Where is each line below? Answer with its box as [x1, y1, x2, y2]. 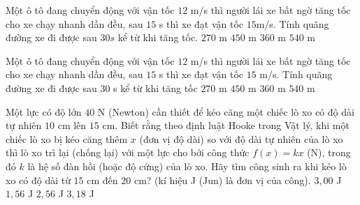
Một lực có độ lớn [6, 104, 82, 119]
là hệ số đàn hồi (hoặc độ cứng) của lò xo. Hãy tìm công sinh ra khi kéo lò [27, 158, 347, 173]
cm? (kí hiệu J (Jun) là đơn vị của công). [134, 172, 311, 187]
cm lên [57, 118, 87, 132]
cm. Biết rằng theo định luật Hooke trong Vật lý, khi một [102, 118, 350, 132]
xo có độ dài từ [6, 172, 71, 187]
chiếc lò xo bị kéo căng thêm [6, 131, 128, 146]
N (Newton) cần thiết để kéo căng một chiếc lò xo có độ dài [97, 104, 354, 119]
